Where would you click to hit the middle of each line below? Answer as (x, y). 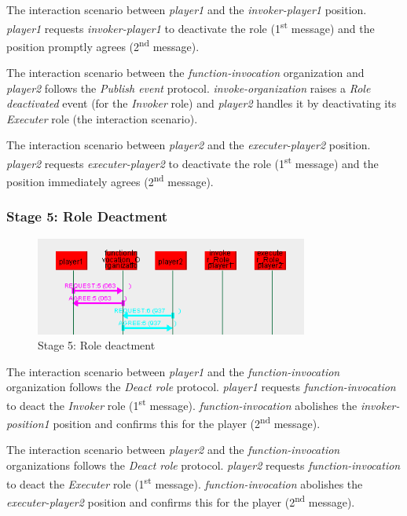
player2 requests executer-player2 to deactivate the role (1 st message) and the (192, 162)
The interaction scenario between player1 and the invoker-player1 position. (187, 9)
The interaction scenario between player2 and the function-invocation (173, 450)
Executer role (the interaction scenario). (102, 118)
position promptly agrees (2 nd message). (103, 45)
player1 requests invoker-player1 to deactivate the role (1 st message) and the (191, 27)
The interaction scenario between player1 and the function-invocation (173, 371)
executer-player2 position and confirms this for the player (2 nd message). (181, 500)
